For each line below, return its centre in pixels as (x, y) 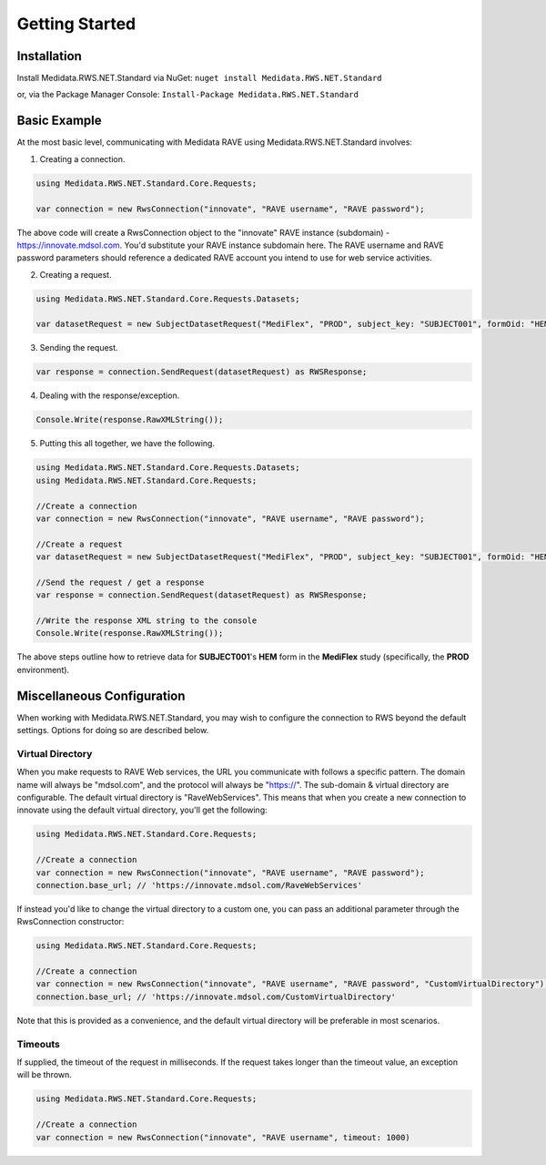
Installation (49, 56)
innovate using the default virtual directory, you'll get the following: (142, 810)
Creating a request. (76, 274)
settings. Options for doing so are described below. (113, 731)
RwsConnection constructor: (71, 922)
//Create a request (79, 544)
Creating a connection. (82, 158)
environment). (43, 669)
